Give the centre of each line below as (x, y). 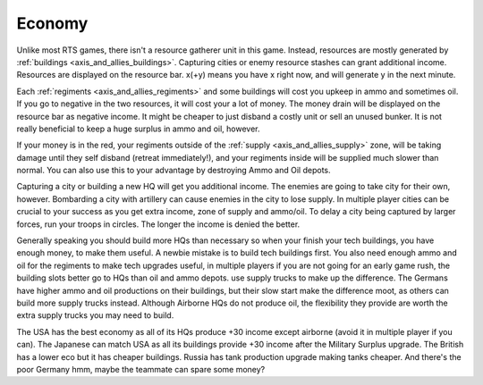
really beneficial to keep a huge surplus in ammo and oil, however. (138, 129)
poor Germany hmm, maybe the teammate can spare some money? (141, 369)
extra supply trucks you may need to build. (95, 315)
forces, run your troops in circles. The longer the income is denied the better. (158, 224)
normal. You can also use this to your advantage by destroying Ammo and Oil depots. (174, 171)
